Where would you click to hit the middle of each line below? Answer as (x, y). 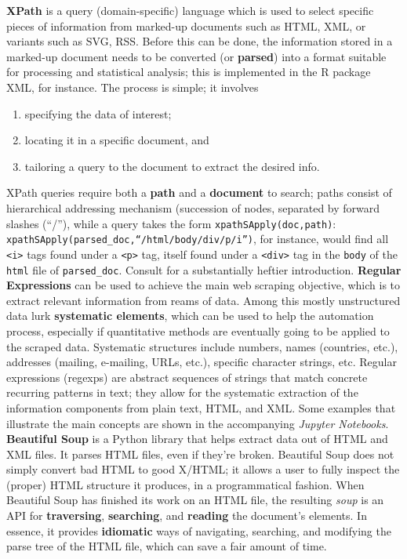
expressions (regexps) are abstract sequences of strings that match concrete (187, 377)
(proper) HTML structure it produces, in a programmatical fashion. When (185, 484)
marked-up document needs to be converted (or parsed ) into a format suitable (196, 56)
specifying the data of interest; (98, 113)
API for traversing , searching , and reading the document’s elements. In (187, 515)
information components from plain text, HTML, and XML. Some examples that (201, 407)
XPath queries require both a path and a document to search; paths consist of (199, 192)
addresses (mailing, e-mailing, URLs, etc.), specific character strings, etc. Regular (202, 362)
